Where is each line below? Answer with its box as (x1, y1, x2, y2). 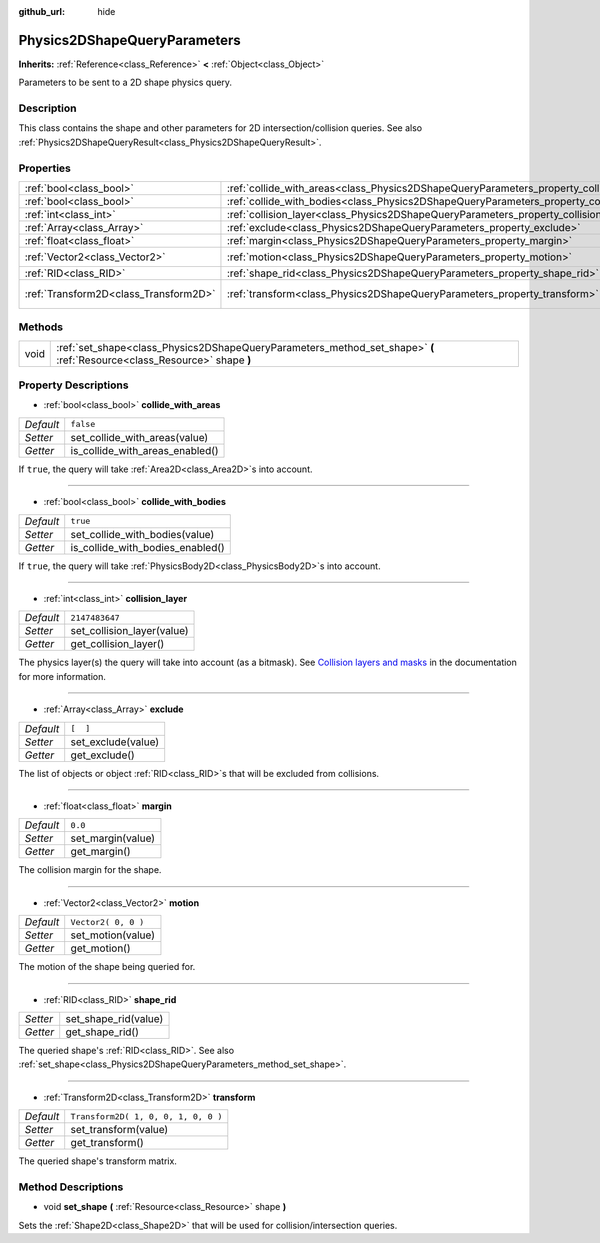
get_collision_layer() (70, 637, 165, 651)
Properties (18, 161, 72, 175)
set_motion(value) (70, 928, 155, 942)
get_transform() (70, 1136, 144, 1150)
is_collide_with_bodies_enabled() (70, 540, 225, 554)
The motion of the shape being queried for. (18, 961, 196, 973)
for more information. (18, 670, 107, 682)
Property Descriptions (18, 378, 129, 392)
